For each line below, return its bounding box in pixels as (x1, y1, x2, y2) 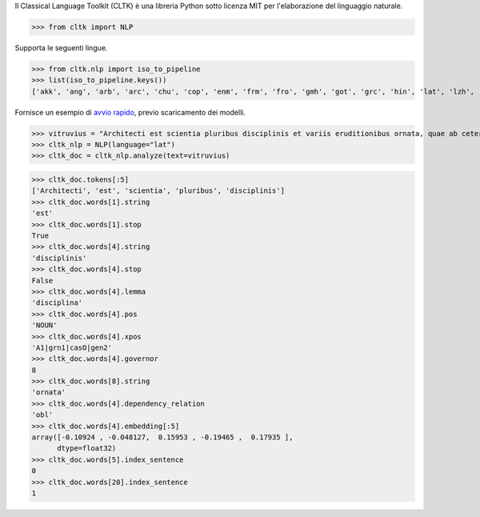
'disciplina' (31, 299, 83, 307)
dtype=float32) (57, 444, 117, 453)
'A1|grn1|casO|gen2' (31, 343, 112, 352)
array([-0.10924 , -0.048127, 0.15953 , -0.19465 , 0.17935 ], (31, 433, 294, 442)
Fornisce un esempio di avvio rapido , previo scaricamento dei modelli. (14, 107, 246, 117)
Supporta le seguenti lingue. (14, 42, 108, 52)
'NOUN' (31, 321, 58, 330)
